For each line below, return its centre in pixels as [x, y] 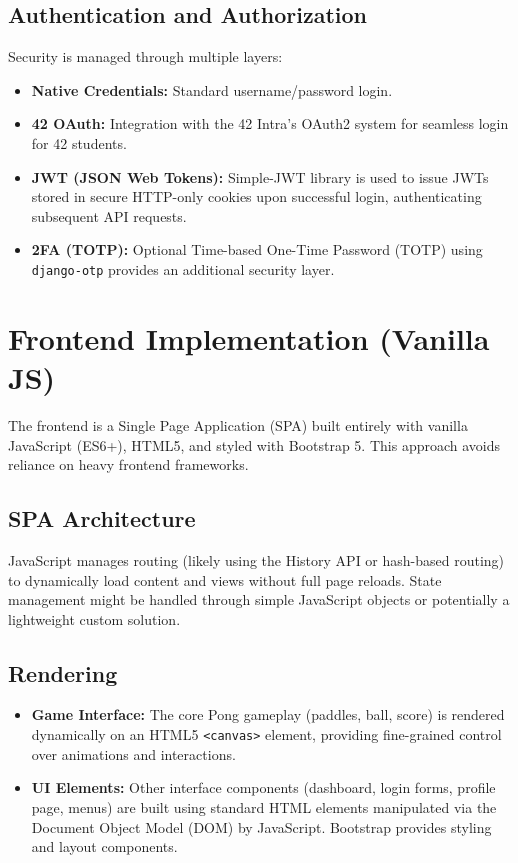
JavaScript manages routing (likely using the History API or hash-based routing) [256, 559]
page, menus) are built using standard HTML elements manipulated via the [264, 806]
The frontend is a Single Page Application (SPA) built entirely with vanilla [238, 424]
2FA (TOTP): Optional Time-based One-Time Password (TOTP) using [257, 249]
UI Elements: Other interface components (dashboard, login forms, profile [263, 787]
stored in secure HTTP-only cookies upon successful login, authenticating [256, 196]
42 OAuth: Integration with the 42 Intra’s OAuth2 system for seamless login [270, 123]
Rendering [63, 672]
